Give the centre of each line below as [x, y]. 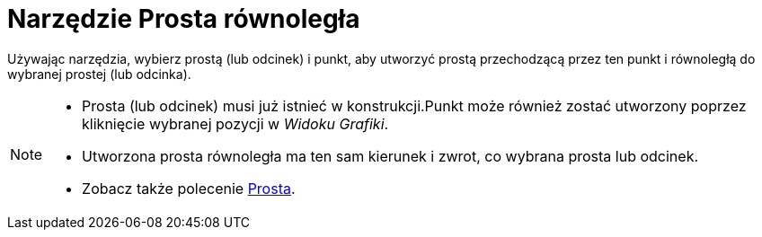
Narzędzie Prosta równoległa [184, 19]
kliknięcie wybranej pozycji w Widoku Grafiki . [235, 123]
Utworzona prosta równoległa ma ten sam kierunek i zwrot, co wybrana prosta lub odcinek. [390, 156]
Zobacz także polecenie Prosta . [189, 188]
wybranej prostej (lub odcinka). [99, 74]
